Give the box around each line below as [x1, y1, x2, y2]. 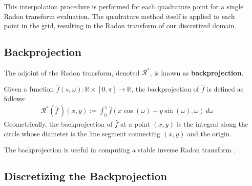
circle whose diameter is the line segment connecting [4, 128, 161, 138]
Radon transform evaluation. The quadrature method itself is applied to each [4, 11, 235, 21]
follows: [4, 93, 26, 103]
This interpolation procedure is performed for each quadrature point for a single [4, 1, 244, 11]
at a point [120, 119, 150, 129]
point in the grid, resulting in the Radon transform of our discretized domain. [4, 20, 236, 31]
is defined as [207, 84, 244, 94]
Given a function [4, 84, 54, 94]
